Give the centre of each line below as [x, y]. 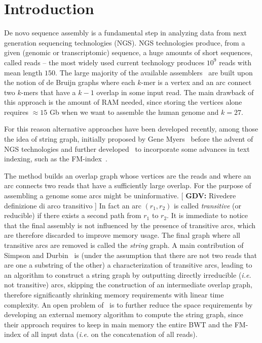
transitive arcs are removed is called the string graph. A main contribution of [124, 245]
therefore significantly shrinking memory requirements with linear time [114, 294]
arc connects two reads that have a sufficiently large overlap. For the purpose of [128, 185]
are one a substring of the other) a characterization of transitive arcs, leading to [128, 265]
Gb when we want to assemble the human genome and [134, 112]
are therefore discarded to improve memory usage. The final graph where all [122, 235]
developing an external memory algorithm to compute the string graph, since [124, 314]
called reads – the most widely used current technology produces [104, 62]
